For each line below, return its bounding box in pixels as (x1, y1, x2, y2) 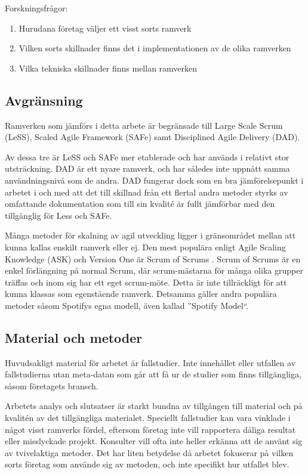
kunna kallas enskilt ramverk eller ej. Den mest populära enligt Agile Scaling (5, 240, 286, 253)
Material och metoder (5, 328, 143, 346)
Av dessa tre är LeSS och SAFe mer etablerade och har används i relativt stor (5, 150, 289, 163)
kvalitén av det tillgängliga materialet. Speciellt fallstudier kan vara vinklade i (5, 411, 291, 424)
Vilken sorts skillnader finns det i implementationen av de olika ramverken (19, 42, 291, 54)
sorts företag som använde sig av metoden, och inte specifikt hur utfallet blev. (5, 458, 289, 470)
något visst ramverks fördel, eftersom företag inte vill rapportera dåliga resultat (5, 423, 296, 435)
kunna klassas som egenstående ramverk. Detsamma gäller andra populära (5, 287, 277, 300)
